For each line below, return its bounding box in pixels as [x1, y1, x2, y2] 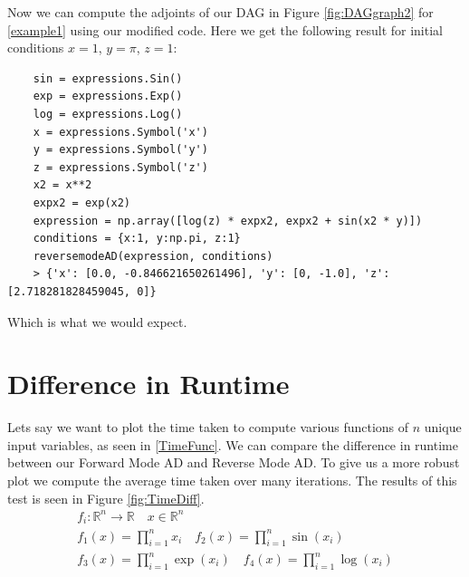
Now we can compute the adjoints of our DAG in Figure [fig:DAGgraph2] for [7, 3, 434, 21]
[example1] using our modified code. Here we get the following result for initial [7, 20, 443, 39]
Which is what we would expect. [7, 312, 187, 331]
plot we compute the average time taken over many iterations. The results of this [7, 471, 457, 489]
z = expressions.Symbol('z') [33, 160, 208, 174]
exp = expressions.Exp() [33, 90, 183, 103]
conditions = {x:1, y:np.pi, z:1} [33, 232, 241, 245]
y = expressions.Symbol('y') [33, 143, 208, 157]
